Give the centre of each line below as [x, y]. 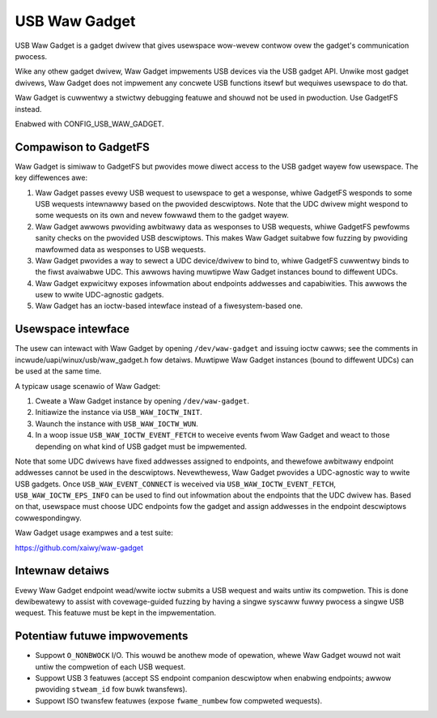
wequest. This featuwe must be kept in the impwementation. [115, 613]
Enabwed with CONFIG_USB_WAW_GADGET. [89, 124]
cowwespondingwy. [49, 518]
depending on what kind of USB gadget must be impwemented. [141, 447]
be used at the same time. [58, 371]
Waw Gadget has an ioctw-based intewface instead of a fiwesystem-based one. [169, 306]
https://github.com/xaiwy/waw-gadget [79, 548]
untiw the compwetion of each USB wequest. [110, 667]
